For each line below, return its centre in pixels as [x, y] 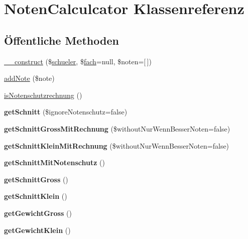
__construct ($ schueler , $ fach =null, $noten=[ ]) [78, 61]
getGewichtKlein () [37, 230]
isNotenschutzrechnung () [43, 95]
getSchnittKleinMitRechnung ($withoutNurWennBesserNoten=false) [117, 145]
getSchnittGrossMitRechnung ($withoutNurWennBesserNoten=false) [117, 128]
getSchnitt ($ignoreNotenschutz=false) [66, 112]
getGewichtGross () [38, 213]
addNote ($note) [29, 78]
